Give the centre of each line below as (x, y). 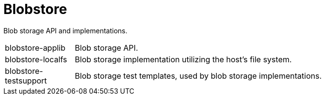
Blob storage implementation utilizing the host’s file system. (183, 59)
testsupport (26, 80)
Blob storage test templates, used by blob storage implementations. (198, 76)
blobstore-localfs (36, 59)
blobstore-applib (35, 48)
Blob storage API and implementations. (65, 30)
